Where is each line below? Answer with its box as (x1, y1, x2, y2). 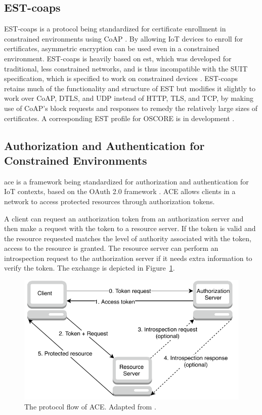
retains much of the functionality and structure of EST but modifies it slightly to (4, 83, 255, 93)
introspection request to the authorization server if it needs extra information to (4, 252, 252, 263)
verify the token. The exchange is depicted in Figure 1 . (4, 262, 175, 273)
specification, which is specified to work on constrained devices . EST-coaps (4, 73, 238, 84)
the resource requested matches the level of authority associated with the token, (4, 233, 251, 243)
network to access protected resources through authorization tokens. (4, 196, 215, 206)
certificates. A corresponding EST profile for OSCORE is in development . (4, 112, 235, 123)
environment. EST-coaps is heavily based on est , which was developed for (4, 53, 232, 63)
